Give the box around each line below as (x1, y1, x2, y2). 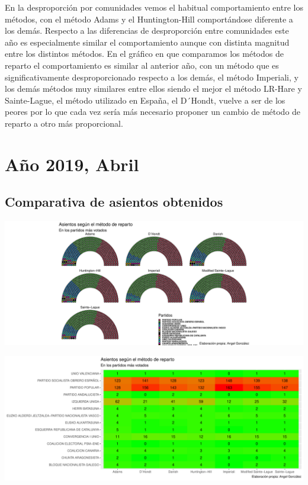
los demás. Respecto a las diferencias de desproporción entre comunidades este (5, 24, 289, 37)
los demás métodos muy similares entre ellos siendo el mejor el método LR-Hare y (5, 82, 302, 95)
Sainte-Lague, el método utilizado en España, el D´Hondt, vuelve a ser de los (5, 94, 285, 106)
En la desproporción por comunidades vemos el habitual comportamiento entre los (5, 1, 303, 13)
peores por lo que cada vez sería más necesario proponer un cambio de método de (5, 105, 301, 118)
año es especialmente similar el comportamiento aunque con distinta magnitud (5, 36, 290, 48)
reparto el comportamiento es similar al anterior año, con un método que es (5, 59, 279, 71)
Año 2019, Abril (5, 152, 139, 176)
